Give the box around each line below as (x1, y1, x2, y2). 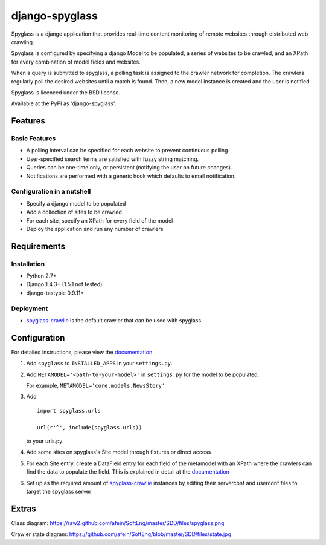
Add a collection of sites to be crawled (26, 209, 122, 216)
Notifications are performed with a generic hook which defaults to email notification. (26, 172, 236, 180)
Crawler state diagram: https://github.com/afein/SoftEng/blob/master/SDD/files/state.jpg (11, 530, 232, 538)
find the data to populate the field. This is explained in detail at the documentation (26, 468, 229, 475)
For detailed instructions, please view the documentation (11, 348, 153, 356)
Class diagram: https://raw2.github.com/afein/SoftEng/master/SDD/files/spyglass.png (11, 519, 225, 526)
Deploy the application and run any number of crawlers (26, 225, 164, 232)
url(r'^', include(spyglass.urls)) (37, 424, 142, 431)
